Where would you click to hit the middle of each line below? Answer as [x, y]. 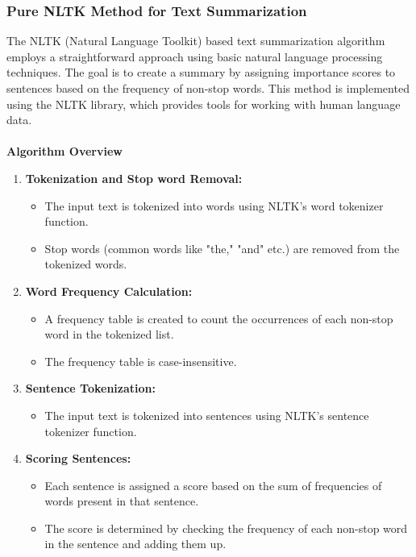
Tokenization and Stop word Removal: [134, 178]
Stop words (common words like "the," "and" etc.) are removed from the [222, 248]
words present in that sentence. [122, 501]
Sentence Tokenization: [91, 388]
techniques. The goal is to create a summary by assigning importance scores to [201, 72]
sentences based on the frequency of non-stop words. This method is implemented [208, 88]
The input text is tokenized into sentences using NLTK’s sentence [207, 415]
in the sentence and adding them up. [135, 544]
